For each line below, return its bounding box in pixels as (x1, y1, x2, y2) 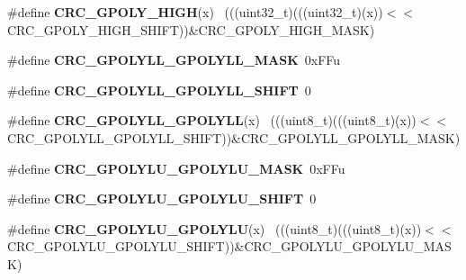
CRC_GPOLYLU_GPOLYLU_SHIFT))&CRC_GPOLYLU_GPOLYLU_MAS (7, 237, 452, 256)
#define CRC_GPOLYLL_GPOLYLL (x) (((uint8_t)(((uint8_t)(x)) (7, 111, 417, 130)
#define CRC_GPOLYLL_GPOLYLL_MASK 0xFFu (7, 50, 341, 69)
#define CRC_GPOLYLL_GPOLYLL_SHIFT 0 (7, 80, 311, 99)
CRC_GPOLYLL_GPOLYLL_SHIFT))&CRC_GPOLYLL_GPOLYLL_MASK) (7, 128, 461, 147)
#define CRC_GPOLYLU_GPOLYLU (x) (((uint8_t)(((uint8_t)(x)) (7, 219, 422, 238)
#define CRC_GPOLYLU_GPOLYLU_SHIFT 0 (7, 189, 317, 208)
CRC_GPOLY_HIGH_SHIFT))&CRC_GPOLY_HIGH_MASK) (7, 20, 375, 39)
